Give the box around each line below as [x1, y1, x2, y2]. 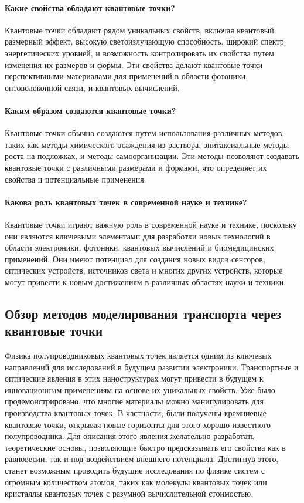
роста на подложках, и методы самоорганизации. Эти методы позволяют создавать [5, 150, 299, 162]
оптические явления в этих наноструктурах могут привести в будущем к [5, 372, 264, 384]
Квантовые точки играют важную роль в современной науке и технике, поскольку [5, 218, 297, 230]
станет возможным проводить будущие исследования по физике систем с [5, 464, 265, 477]
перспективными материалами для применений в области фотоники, [5, 70, 248, 82]
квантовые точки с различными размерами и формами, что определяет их [5, 161, 267, 173]
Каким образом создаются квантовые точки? [5, 104, 176, 116]
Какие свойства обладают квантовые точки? [5, 1, 175, 13]
